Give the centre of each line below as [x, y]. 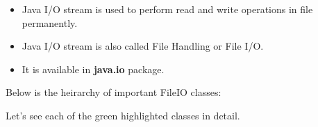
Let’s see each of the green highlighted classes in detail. [123, 115]
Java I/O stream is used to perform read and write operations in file [167, 9]
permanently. [50, 22]
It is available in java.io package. [93, 69]
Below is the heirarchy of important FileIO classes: [114, 92]
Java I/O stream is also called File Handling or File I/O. [143, 46]
